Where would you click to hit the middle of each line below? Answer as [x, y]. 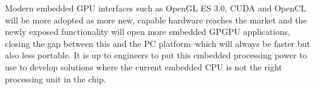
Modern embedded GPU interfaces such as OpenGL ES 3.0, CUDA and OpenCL [156, 8]
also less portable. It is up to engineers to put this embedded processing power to [156, 55]
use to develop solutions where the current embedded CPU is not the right [144, 66]
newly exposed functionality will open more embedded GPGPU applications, [147, 32]
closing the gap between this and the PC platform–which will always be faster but [158, 43]
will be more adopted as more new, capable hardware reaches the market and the [156, 20]
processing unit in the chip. [56, 78]
